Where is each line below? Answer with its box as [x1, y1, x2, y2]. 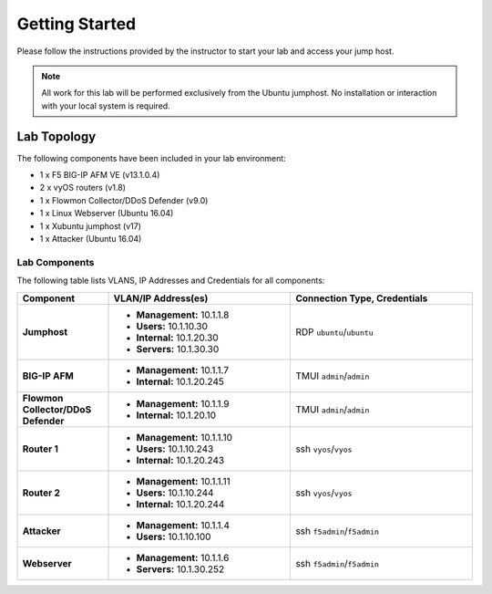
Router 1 [22, 443, 59, 455]
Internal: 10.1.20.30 [136, 331, 219, 344]
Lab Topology [16, 129, 97, 144]
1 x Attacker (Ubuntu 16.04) [39, 233, 142, 244]
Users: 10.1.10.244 [136, 486, 214, 499]
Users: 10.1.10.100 [136, 530, 211, 543]
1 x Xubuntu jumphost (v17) [39, 220, 141, 232]
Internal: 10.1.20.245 [136, 375, 225, 388]
